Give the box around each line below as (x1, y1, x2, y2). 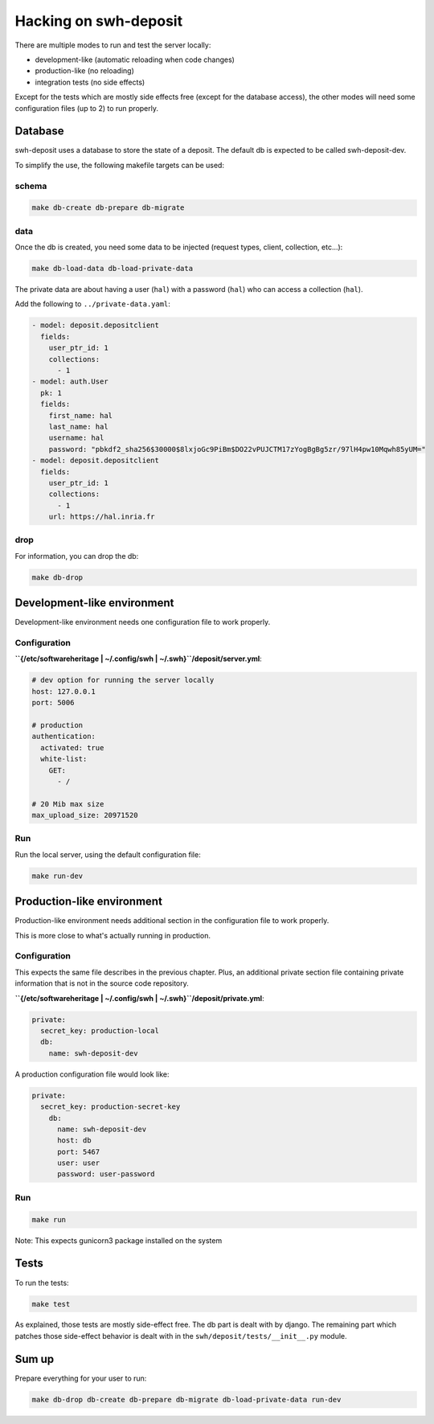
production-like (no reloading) (35, 66, 134, 76)
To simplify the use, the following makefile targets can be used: (14, 160, 225, 170)
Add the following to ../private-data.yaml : (14, 299, 170, 309)
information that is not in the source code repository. (14, 979, 189, 988)
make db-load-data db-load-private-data (31, 264, 193, 273)
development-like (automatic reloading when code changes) (35, 55, 235, 64)
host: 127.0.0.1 (31, 687, 96, 696)
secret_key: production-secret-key (40, 1102, 181, 1111)
